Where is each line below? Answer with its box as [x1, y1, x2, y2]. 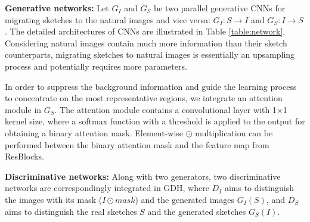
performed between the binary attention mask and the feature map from [5, 138, 269, 151]
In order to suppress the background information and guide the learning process [5, 80, 297, 92]
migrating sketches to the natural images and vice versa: [5, 13, 210, 26]
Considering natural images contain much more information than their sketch [5, 36, 287, 49]
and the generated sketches [147, 205, 246, 217]
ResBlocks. [5, 150, 44, 162]
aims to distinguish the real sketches [5, 205, 137, 217]
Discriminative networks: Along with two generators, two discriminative [5, 170, 281, 182]
